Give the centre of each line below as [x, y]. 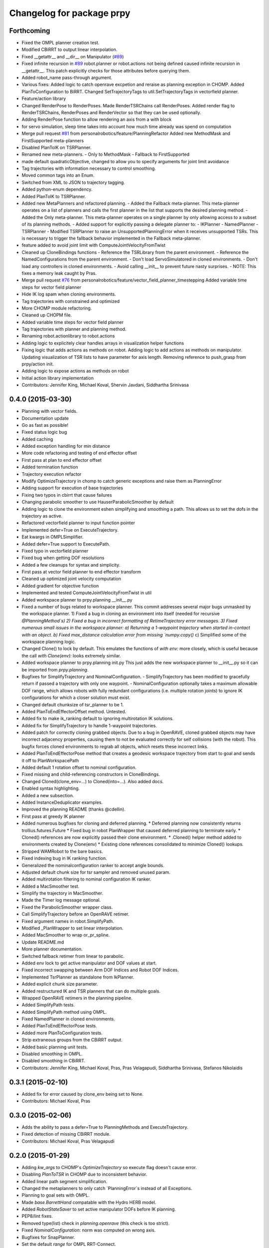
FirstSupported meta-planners [53, 140]
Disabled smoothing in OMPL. [52, 1054]
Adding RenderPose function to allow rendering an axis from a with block [97, 119]
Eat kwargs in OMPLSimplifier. [53, 537]
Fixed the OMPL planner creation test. [61, 43]
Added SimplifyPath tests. [48, 1005]
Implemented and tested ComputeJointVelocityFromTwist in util [87, 593]
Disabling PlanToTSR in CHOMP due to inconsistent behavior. [84, 1174]
